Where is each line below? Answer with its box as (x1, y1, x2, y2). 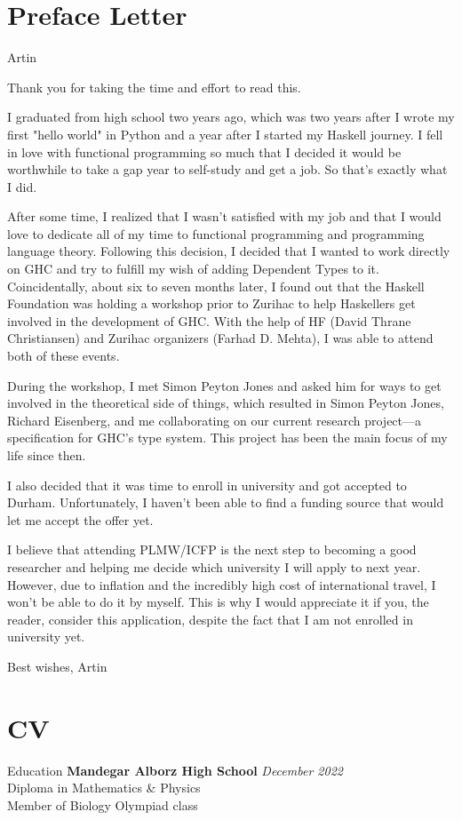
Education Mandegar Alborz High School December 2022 (7, 760, 343, 779)
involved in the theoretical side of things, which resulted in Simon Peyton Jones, (7, 394, 444, 412)
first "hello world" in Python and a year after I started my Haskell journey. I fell (7, 124, 443, 143)
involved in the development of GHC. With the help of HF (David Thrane (7, 311, 411, 330)
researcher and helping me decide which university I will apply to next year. (7, 557, 421, 576)
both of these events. (7, 346, 120, 365)
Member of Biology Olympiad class (7, 795, 198, 814)
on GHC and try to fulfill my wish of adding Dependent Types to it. (7, 259, 379, 278)
